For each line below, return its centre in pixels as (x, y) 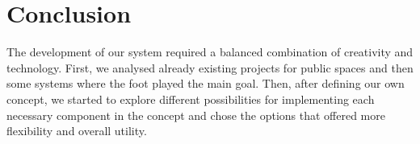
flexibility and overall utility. (77, 131)
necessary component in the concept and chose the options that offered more (196, 115)
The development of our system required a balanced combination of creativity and (210, 52)
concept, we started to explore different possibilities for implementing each (191, 99)
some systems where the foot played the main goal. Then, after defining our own (206, 83)
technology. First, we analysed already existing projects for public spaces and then (210, 67)
